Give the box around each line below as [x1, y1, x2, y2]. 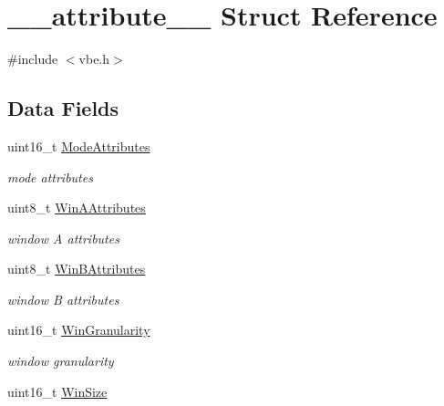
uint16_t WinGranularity [7, 320, 150, 339]
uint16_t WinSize [7, 381, 108, 401]
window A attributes [7, 228, 119, 247]
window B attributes [7, 289, 119, 308]
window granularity [7, 351, 114, 370]
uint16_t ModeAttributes [7, 136, 150, 155]
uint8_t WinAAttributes [7, 198, 146, 217]
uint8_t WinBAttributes [7, 259, 146, 278]
